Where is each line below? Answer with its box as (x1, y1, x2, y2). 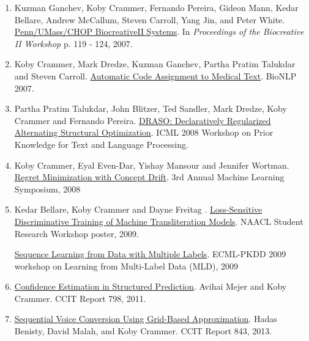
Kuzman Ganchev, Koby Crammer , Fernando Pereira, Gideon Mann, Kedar (14, 1, 299, 13)
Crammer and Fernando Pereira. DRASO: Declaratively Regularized (14, 114, 271, 127)
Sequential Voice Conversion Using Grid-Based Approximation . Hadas (14, 312, 277, 325)
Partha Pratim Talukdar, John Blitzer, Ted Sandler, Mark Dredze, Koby (14, 102, 287, 115)
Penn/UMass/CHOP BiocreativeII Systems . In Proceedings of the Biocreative (14, 25, 304, 38)
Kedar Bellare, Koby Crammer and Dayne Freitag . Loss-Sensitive (14, 203, 262, 216)
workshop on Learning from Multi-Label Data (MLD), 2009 (14, 259, 238, 272)
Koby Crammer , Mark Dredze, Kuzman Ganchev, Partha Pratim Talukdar (14, 57, 296, 70)
